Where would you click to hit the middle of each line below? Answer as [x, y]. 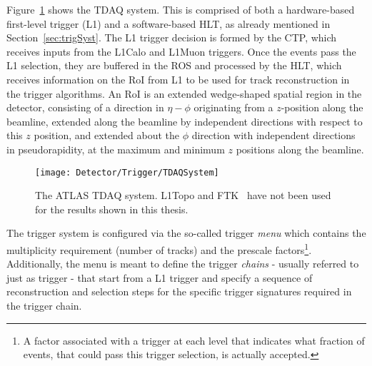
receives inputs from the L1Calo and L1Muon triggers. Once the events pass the [181, 51]
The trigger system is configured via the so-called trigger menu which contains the [186, 233]
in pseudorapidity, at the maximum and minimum [116, 149]
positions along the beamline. [300, 149]
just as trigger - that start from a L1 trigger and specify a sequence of [160, 277]
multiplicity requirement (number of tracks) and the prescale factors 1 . [159, 248]
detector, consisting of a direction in [85, 107]
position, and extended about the [106, 135]
